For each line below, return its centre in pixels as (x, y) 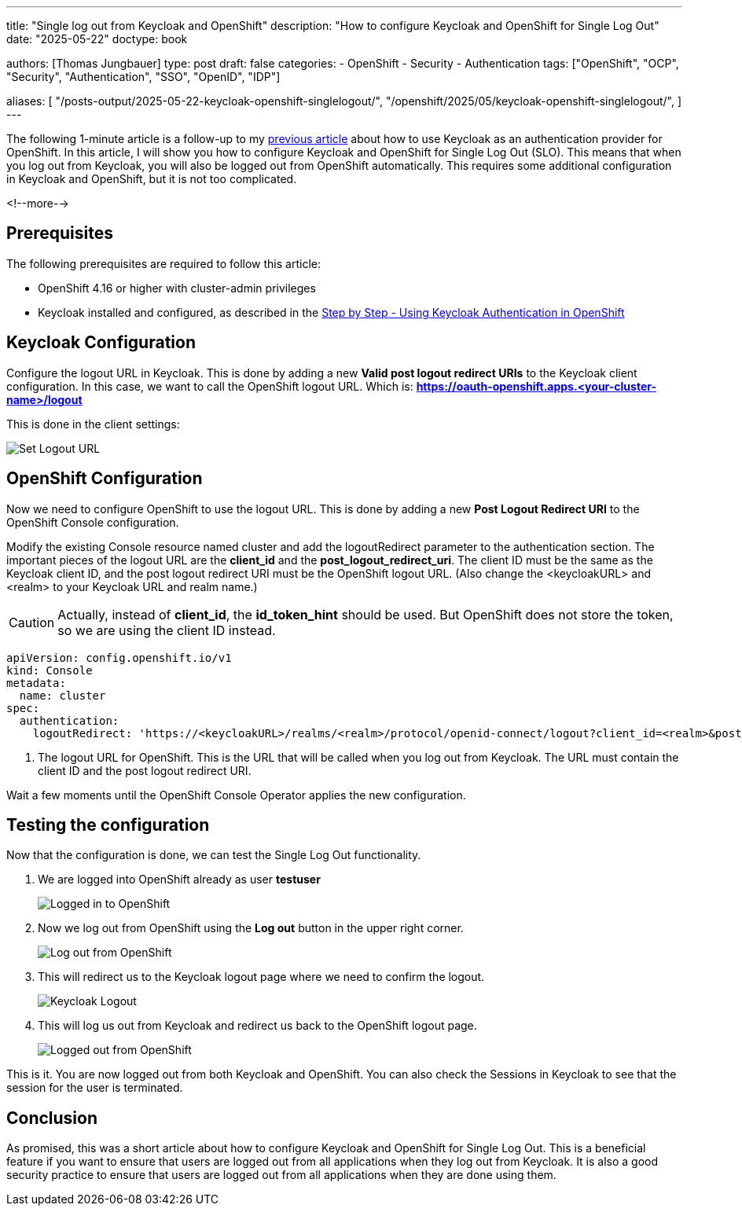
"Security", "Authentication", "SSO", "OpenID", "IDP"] (143, 77)
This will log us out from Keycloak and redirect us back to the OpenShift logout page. (257, 1026)
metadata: (36, 683)
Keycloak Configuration (101, 343)
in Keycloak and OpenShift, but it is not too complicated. (152, 179)
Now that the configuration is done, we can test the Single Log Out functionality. (214, 855)
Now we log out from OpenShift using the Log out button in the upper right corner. (251, 928)
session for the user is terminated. (95, 1088)
